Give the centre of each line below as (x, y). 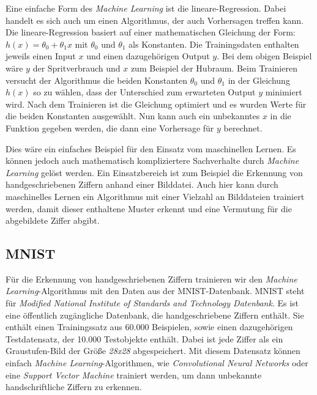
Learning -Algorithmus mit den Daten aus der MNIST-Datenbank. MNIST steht (155, 291)
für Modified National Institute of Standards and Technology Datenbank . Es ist (152, 303)
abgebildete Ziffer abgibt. (53, 220)
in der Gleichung (259, 80)
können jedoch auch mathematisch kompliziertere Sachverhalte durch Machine (152, 161)
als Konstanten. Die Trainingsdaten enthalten (214, 44)
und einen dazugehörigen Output (148, 56)
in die (281, 116)
